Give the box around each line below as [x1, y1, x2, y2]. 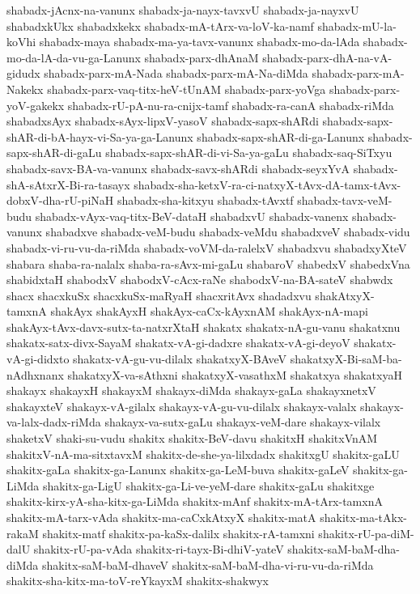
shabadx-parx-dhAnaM [144, 49, 259, 66]
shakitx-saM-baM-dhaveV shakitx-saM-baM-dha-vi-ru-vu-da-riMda [41, 556, 374, 573]
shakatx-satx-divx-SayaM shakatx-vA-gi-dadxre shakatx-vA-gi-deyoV [6, 334, 350, 351]
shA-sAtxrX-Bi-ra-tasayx [6, 176, 130, 193]
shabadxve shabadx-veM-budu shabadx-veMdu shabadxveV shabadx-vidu [45, 223, 410, 240]
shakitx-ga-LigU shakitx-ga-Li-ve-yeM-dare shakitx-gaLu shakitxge [42, 477, 375, 494]
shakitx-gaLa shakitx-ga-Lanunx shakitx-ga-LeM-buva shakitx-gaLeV [6, 461, 350, 478]
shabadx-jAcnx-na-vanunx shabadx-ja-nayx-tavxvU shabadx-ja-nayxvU [6, 2, 359, 18]
